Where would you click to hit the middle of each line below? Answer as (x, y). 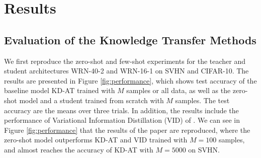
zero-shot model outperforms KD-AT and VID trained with (96, 140)
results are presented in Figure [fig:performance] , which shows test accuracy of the (130, 80)
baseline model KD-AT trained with (60, 90)
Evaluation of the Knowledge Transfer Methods (130, 39)
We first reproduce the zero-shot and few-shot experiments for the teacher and (125, 61)
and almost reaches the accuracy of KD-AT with (79, 149)
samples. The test (202, 100)
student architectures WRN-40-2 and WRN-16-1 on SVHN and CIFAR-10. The (126, 71)
